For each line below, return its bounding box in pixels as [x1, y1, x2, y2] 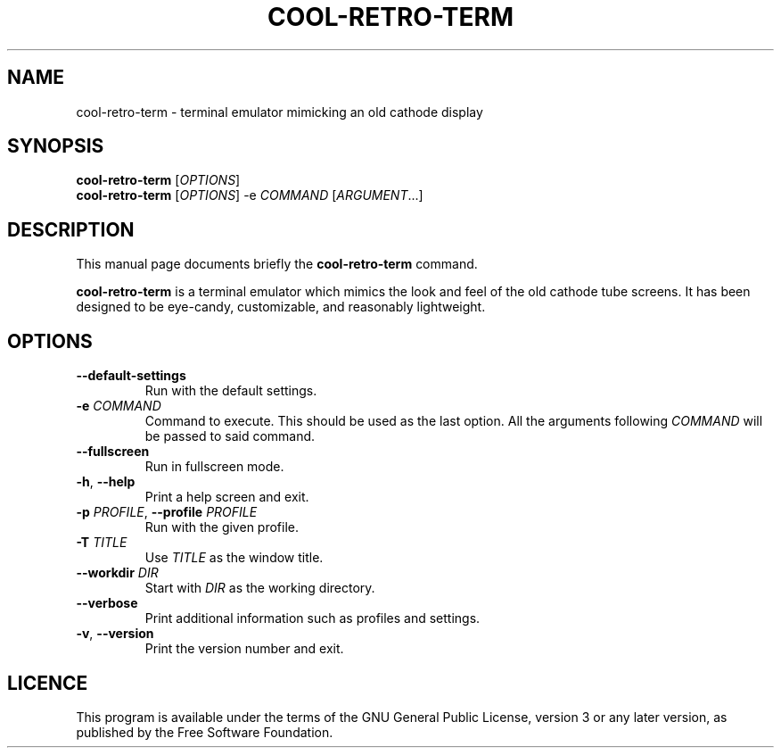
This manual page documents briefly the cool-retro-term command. [76, 256, 478, 272]
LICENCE [7, 671, 88, 694]
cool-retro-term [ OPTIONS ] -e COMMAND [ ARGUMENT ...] [76, 187, 423, 203]
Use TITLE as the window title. [144, 550, 324, 566]
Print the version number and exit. [144, 641, 344, 657]
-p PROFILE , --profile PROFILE [76, 504, 258, 520]
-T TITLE [76, 535, 127, 551]
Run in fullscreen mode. [144, 459, 284, 475]
